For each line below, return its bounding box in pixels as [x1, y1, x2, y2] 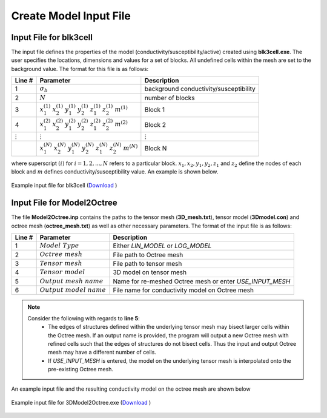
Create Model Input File [11, 9, 131, 22]
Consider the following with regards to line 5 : [27, 314, 140, 322]
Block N [144, 144, 167, 153]
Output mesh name [39, 277, 104, 285]
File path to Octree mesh [113, 251, 183, 259]
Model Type [39, 241, 79, 250]
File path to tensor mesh [113, 260, 182, 268]
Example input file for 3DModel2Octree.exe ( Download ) [11, 399, 151, 406]
